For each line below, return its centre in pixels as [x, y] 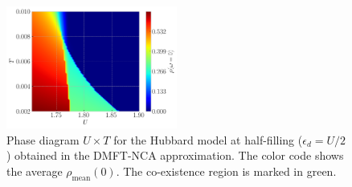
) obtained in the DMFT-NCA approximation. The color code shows [175, 155]
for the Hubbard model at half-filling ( [208, 139]
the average [35, 171]
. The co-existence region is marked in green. [226, 171]
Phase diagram [43, 139]
